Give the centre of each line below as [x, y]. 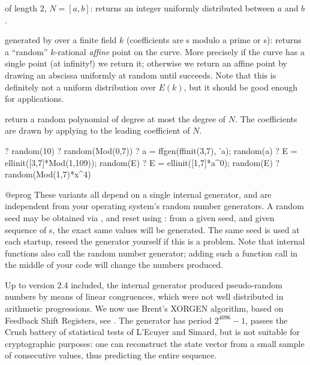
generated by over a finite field [61, 40]
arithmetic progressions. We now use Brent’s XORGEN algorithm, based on [144, 308]
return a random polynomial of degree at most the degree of [115, 118]
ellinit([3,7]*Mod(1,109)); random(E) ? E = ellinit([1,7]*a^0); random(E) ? [142, 162]
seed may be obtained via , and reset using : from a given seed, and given [140, 217]
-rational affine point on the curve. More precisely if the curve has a [180, 51]
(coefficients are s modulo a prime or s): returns [214, 40]
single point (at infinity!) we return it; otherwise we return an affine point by [146, 63]
